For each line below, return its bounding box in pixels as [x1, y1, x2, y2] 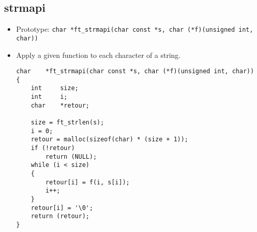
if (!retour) [31, 144, 75, 152]
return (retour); [31, 213, 89, 220]
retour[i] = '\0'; [31, 204, 94, 212]
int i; [31, 93, 68, 101]
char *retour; [31, 101, 89, 109]
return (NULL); [45, 153, 97, 160]
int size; [31, 85, 79, 92]
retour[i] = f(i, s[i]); [45, 178, 130, 186]
